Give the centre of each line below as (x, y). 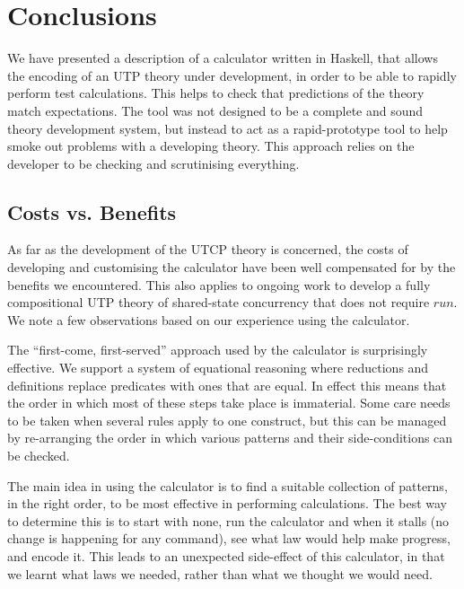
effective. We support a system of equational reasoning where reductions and (218, 368)
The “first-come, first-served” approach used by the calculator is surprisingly (218, 350)
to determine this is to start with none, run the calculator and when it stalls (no (228, 520)
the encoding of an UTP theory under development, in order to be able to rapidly (232, 75)
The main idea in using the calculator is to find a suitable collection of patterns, (228, 485)
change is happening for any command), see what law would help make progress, (229, 538)
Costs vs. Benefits (92, 211)
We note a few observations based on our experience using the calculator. (209, 319)
